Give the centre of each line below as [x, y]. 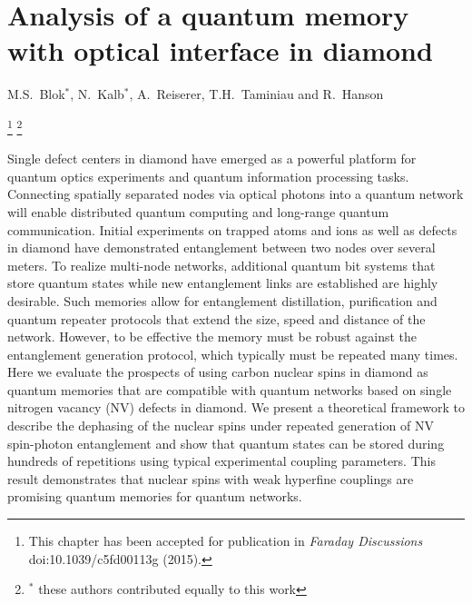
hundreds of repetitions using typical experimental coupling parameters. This [221, 461]
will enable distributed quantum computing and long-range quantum [198, 211]
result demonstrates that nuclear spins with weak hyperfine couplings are [211, 478]
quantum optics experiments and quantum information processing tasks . [208, 176]
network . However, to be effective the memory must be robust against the [212, 337]
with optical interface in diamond [220, 50]
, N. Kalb [97, 94]
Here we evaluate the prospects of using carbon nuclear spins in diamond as [218, 372]
